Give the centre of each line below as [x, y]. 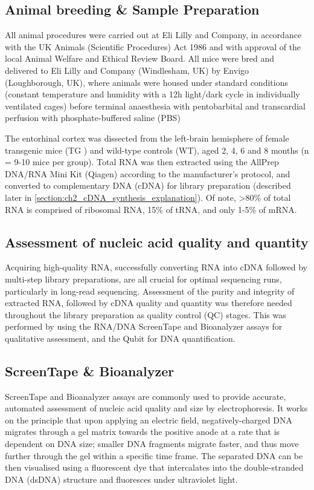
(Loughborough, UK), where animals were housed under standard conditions [146, 82]
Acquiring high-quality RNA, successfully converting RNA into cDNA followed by [156, 267]
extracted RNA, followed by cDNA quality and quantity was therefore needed [149, 303]
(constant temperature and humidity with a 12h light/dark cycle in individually [152, 94]
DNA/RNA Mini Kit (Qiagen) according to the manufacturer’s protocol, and [148, 173]
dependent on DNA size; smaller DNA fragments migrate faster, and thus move [152, 444]
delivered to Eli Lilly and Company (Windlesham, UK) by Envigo [127, 70]
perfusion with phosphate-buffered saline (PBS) [93, 118]
